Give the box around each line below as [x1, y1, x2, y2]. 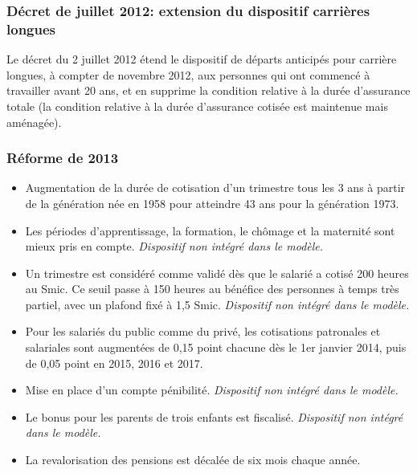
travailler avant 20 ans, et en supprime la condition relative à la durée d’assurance [6, 82, 411, 99]
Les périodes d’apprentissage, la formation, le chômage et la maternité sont [25, 222, 395, 239]
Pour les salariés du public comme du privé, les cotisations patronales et [25, 323, 381, 340]
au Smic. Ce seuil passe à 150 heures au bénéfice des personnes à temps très [25, 280, 399, 297]
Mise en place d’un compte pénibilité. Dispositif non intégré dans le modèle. [25, 381, 399, 398]
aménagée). [6, 113, 62, 130]
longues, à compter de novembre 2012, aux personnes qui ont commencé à [6, 66, 370, 83]
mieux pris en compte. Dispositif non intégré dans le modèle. [25, 238, 324, 255]
